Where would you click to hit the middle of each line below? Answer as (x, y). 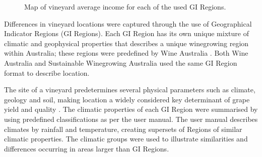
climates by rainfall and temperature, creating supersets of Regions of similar (123, 129)
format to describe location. (47, 72)
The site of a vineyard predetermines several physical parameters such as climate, (130, 90)
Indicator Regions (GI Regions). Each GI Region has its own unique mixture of (126, 33)
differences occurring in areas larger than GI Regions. (87, 148)
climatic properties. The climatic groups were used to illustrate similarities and (126, 139)
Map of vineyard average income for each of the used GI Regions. (125, 7)
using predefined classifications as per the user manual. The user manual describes (131, 119)
